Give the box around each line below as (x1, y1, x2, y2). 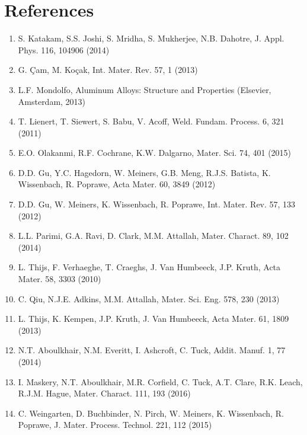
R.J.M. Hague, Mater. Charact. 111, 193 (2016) (18, 387, 191, 399)
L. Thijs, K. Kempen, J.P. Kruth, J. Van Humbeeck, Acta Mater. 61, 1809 (18, 312, 289, 325)
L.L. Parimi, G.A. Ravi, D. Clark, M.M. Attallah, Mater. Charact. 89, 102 (18, 229, 289, 242)
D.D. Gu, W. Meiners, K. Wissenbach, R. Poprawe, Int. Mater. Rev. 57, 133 (18, 198, 296, 210)
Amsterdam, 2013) (18, 95, 86, 107)
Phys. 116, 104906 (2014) (18, 43, 110, 56)
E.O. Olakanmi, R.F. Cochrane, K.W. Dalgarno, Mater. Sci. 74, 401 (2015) (18, 146, 292, 159)
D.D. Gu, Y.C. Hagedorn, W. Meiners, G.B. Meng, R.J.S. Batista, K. (18, 166, 271, 178)
